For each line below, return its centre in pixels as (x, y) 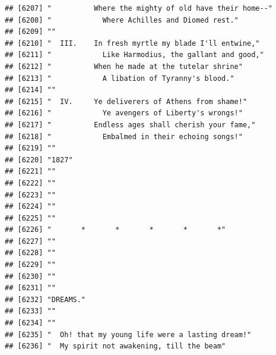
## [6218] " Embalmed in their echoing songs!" (124, 136)
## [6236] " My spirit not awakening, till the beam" (115, 346)
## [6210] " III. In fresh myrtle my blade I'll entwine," (132, 43)
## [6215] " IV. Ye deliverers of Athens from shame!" (126, 101)
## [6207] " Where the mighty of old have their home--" (139, 8)
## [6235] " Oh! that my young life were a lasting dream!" (128, 334)
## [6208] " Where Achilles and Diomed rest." (122, 20)
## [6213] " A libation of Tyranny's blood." (120, 78)
